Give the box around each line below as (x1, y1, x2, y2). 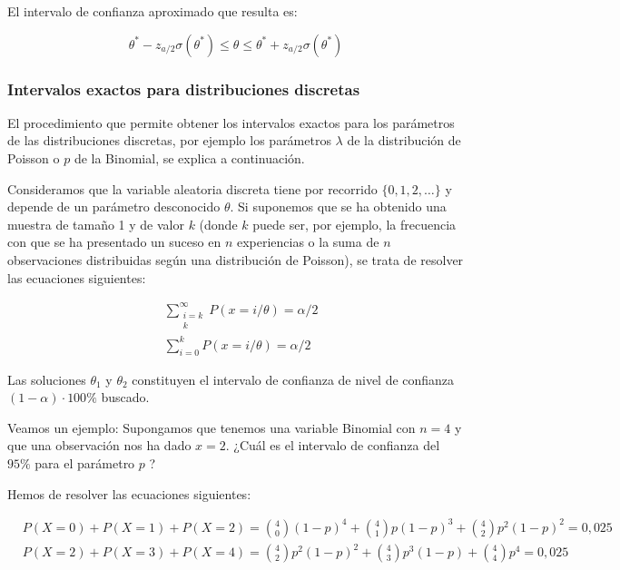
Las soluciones (7, 369, 86, 388)
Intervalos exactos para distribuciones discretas (7, 77, 360, 100)
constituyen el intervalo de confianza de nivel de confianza (132, 369, 455, 388)
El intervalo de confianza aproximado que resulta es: (7, 2, 298, 20)
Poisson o (7, 149, 60, 167)
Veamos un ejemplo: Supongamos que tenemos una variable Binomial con (7, 418, 416, 437)
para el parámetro (34, 454, 135, 473)
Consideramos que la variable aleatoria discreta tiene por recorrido (7, 179, 378, 198)
